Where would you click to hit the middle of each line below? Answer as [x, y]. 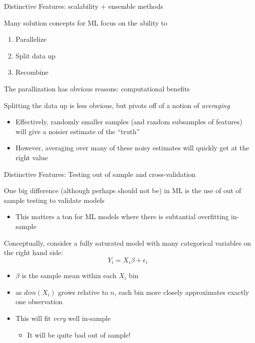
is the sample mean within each [69, 275]
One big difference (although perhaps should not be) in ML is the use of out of [123, 190]
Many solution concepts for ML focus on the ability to [86, 22]
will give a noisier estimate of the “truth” [78, 131]
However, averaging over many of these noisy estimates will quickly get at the [132, 148]
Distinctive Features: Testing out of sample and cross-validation [100, 174]
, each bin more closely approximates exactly [182, 292]
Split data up [35, 55]
